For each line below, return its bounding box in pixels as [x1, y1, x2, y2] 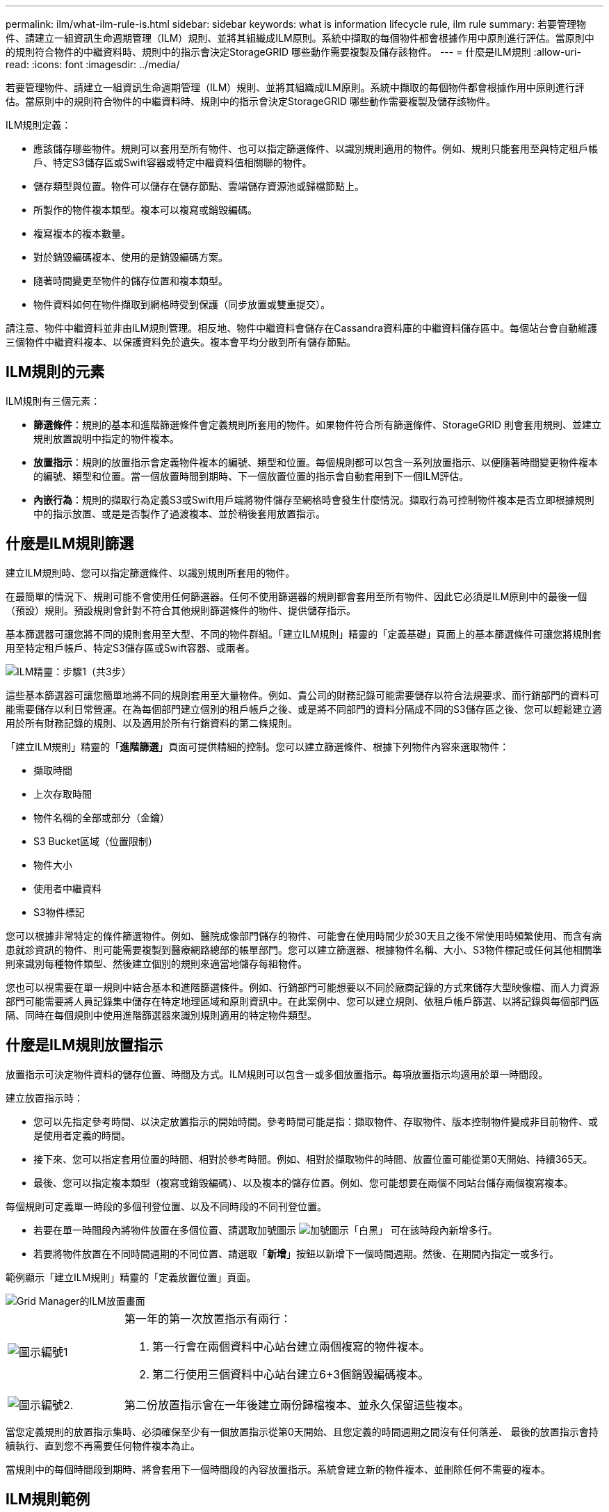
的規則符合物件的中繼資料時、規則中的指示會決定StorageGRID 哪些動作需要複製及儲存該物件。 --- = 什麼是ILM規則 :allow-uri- [6, 46, 581, 58]
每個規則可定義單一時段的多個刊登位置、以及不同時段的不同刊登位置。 [6, 1200, 327, 1212]
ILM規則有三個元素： [6, 394, 101, 407]
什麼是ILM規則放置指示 [6, 1036, 163, 1054]
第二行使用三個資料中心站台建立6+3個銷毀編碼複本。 [152, 1367, 430, 1381]
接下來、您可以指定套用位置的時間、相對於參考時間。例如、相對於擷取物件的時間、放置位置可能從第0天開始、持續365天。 [33, 1152, 593, 1165]
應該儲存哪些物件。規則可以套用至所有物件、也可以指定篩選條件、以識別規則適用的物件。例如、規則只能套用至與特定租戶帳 [33, 143, 598, 154]
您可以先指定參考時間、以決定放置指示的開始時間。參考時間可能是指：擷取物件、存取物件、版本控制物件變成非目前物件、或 [33, 1115, 598, 1127]
